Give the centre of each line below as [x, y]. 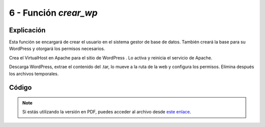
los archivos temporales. [34, 74]
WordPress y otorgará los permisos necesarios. [57, 49]
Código [20, 88]
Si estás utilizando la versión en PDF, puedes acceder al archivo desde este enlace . [107, 112]
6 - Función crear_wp [53, 13]
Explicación [27, 30]
